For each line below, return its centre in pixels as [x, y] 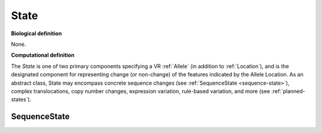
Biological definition [36, 33]
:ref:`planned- [288, 91]
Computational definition [43, 55]
